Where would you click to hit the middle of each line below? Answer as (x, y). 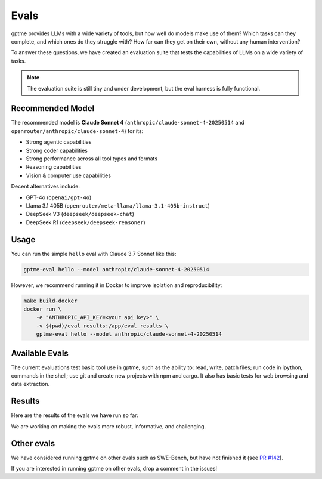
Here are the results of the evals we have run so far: (75, 415)
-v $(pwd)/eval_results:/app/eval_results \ (102, 326)
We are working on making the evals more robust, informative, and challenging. (108, 426)
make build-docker (50, 301)
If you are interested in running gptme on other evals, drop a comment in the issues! (114, 469)
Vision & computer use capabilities (69, 175)
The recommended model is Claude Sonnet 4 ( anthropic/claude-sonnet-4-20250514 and (128, 123)
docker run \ (43, 309)
